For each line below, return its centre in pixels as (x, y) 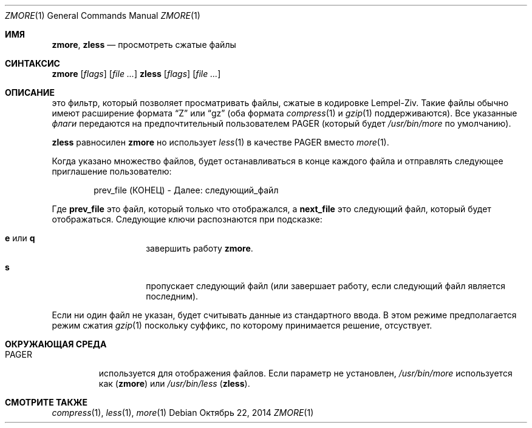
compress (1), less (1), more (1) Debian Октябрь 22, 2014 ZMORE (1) (183, 413)
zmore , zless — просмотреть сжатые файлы (144, 45)
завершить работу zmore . (199, 248)
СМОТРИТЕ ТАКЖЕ (46, 402)
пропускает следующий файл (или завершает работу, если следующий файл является (326, 286)
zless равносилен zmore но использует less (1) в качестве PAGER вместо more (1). (220, 142)
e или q (20, 238)
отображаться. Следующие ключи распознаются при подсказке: (187, 219)
